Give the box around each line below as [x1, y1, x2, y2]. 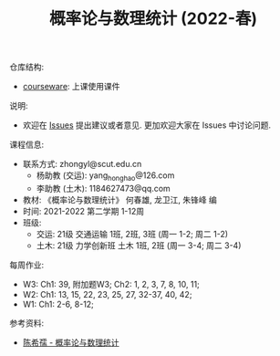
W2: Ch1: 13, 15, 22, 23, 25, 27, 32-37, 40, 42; [22, 288, 192, 299]
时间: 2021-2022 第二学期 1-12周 [22, 205, 145, 216]
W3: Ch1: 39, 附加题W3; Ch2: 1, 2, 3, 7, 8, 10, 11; [22, 278, 201, 289]
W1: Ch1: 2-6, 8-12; [22, 298, 94, 309]
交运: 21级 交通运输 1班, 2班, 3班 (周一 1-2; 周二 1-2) [36, 228, 229, 239]
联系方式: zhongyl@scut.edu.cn [22, 159, 142, 170]
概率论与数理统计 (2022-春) [48, 8, 258, 29]
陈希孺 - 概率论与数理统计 [22, 337, 120, 348]
